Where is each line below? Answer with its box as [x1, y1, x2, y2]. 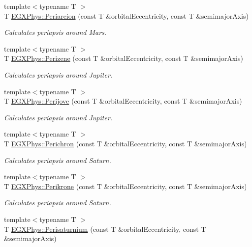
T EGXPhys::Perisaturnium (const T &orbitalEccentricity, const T [4, 223, 206, 234]
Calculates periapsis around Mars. [4, 27, 107, 37]
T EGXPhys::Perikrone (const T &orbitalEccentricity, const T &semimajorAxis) [4, 181, 247, 191]
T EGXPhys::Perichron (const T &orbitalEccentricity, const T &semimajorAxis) [4, 138, 247, 148]
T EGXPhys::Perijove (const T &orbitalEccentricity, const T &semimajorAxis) [4, 96, 242, 106]
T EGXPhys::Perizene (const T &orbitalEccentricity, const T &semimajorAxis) [4, 53, 243, 63]
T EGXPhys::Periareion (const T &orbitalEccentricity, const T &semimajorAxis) [4, 10, 249, 21]
